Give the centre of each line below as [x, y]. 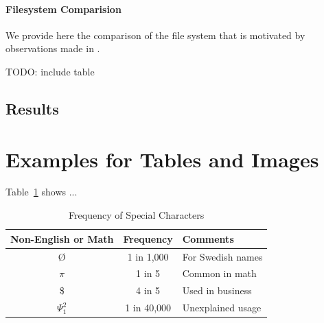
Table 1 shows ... [42, 192]
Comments [208, 238]
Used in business [217, 290]
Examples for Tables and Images [162, 159]
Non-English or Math [62, 238]
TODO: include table [50, 71]
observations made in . [53, 48]
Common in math [219, 273]
